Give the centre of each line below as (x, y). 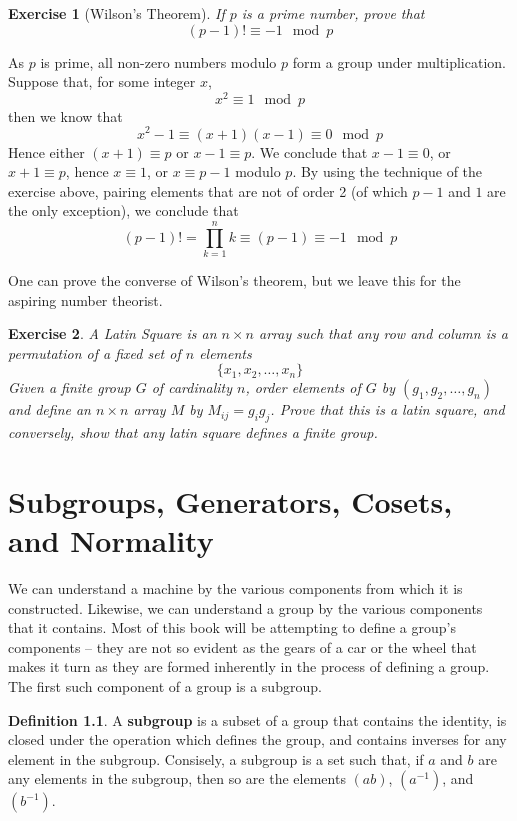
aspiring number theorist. (85, 299)
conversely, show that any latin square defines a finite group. (193, 432)
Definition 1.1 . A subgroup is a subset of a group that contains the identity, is (257, 719)
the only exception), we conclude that (123, 210)
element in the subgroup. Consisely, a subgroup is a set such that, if (216, 758)
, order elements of (303, 387)
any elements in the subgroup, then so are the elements (177, 778)
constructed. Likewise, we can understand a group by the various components (245, 607)
